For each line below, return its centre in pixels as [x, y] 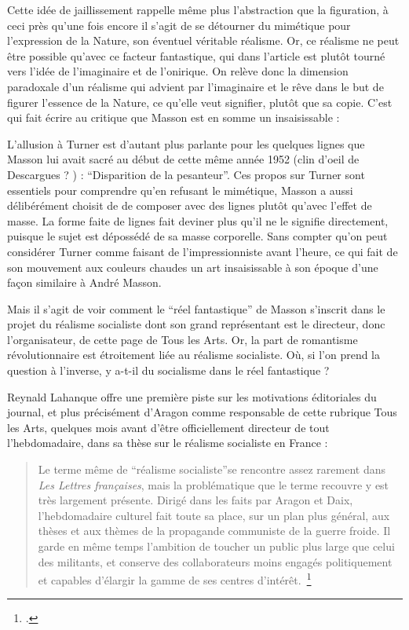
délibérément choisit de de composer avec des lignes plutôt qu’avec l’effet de [190, 205]
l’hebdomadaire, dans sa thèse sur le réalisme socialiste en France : [168, 443]
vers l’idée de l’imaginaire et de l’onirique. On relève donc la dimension [178, 71]
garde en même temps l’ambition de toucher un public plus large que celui [216, 546]
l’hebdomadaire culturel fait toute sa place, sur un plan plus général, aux [214, 515]
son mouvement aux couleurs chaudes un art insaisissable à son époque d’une [193, 267]
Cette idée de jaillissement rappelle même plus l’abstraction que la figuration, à [198, 9]
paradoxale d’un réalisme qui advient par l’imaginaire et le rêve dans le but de [195, 86]
